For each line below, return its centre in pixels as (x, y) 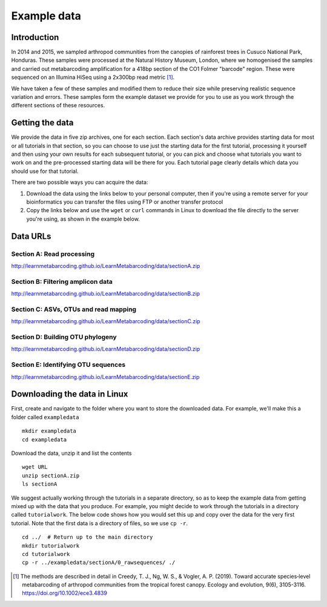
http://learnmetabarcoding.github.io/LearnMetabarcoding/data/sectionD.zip (106, 349)
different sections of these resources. (58, 106)
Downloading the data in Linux (70, 394)
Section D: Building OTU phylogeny (64, 337)
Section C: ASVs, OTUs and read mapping (74, 309)
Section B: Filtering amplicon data (62, 281)
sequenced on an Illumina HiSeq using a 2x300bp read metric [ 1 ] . (93, 77)
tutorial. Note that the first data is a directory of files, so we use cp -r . (99, 523)
